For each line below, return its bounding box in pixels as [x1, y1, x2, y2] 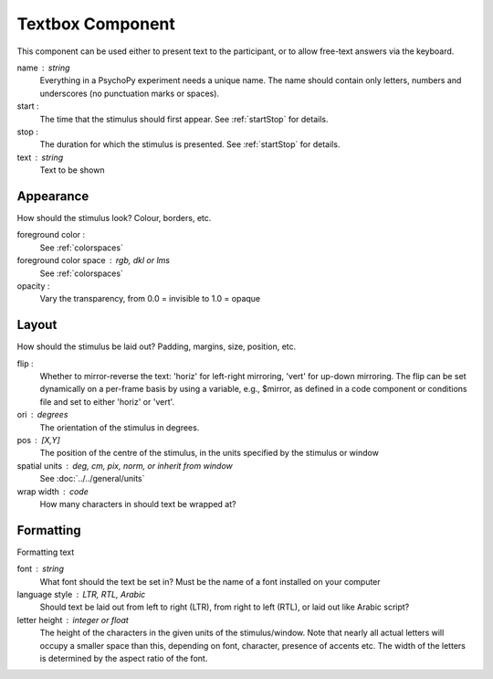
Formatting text [16, 546, 75, 557]
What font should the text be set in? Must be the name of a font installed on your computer [39, 576, 381, 587]
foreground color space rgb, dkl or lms [16, 255, 171, 266]
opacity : [16, 280, 50, 292]
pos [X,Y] [16, 434, 61, 445]
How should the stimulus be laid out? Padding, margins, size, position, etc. [16, 341, 297, 352]
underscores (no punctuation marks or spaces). [39, 88, 219, 99]
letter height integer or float [16, 614, 130, 625]
